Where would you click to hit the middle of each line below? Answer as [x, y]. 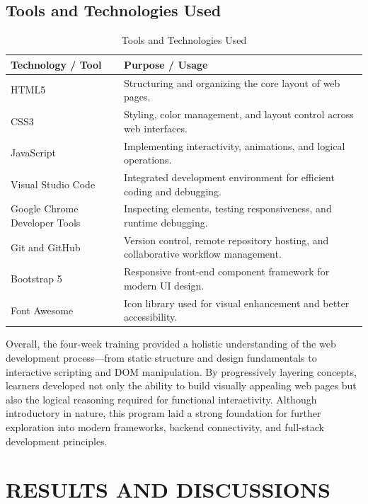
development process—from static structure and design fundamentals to [161, 357]
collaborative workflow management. [202, 254]
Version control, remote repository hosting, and [226, 240]
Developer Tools [46, 222]
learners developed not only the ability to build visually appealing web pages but [181, 385]
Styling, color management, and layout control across [238, 114]
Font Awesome [42, 310]
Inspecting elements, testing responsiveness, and [228, 208]
